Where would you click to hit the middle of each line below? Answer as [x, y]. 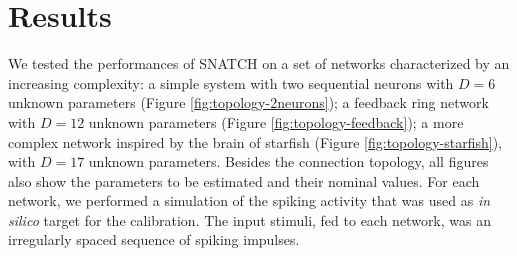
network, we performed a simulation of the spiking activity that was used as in [249, 200]
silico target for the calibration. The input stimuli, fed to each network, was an [249, 219]
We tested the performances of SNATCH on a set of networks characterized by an [259, 63]
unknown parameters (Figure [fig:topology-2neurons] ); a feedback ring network [248, 102]
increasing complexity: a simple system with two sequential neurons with [231, 82]
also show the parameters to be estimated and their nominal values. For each [244, 180]
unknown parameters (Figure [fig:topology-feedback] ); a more [276, 121]
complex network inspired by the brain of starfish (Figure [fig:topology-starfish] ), [255, 141]
